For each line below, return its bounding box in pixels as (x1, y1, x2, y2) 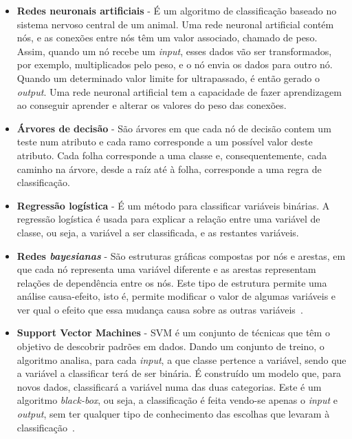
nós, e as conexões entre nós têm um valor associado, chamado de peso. (16, 30, 318, 45)
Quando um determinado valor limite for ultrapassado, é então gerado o (16, 70, 320, 85)
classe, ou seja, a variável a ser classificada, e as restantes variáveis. (16, 225, 299, 239)
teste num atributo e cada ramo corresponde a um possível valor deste (16, 134, 313, 149)
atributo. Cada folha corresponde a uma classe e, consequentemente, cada (16, 147, 327, 162)
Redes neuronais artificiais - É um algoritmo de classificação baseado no (16, 3, 337, 17)
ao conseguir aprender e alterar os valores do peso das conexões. (16, 98, 287, 112)
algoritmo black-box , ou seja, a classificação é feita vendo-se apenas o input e (16, 393, 338, 407)
